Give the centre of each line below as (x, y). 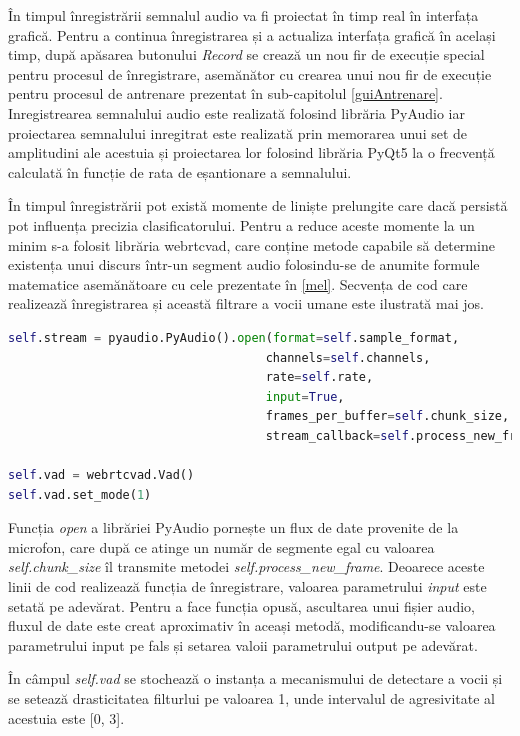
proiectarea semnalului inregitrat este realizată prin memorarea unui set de (238, 132)
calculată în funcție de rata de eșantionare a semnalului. (180, 171)
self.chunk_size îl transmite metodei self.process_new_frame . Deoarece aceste (246, 566)
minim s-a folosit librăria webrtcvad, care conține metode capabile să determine (251, 244)
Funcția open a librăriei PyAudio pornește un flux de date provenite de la (233, 527)
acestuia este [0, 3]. (66, 717)
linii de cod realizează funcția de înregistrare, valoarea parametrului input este (247, 586)
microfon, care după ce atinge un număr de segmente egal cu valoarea (221, 546)
